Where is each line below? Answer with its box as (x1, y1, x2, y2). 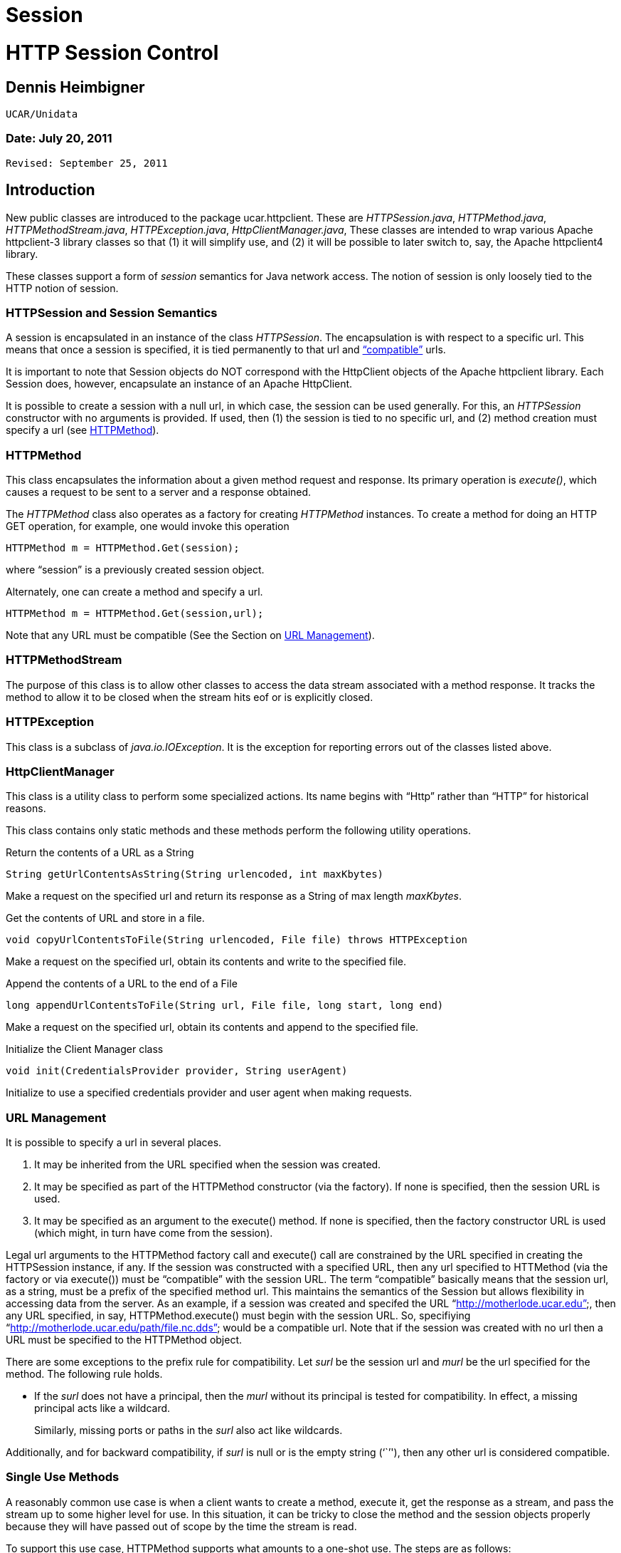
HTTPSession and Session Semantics (6, 305, 218, 320)
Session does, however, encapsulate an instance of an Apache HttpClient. (6, 378, 353, 390)
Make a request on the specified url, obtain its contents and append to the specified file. (6, 1021, 419, 1034)
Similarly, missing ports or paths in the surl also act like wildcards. (34, 1424, 343, 1437)
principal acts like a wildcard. (34, 1402, 171, 1415)
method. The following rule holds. (6, 1368, 163, 1381)
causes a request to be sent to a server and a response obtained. (6, 486, 312, 499)
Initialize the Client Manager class (6, 1043, 164, 1056)
